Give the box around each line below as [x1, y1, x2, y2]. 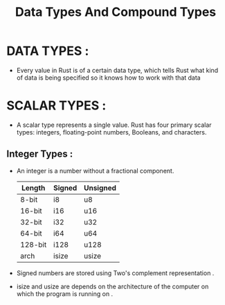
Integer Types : [6, 148, 73, 160]
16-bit [19, 206, 42, 216]
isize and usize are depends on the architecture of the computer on [16, 282, 209, 290]
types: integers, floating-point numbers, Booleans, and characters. [16, 128, 207, 136]
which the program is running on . [16, 289, 114, 298]
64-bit [19, 228, 42, 238]
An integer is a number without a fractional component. [16, 166, 174, 175]
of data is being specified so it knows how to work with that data [16, 73, 201, 82]
